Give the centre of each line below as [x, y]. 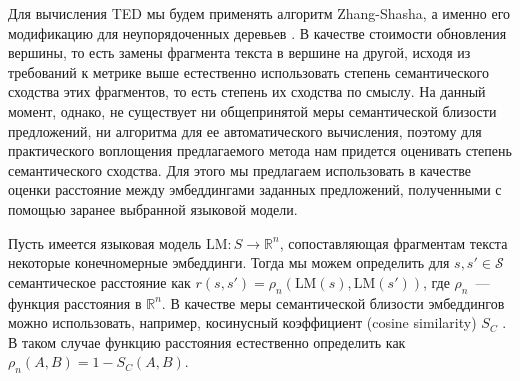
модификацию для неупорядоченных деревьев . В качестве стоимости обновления [257, 32]
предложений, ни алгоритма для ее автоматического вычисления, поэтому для [245, 130]
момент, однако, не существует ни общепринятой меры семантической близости [252, 110]
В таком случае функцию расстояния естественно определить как [207, 341]
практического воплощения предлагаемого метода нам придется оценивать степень [260, 150]
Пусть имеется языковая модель [105, 242]
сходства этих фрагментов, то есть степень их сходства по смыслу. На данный [247, 91]
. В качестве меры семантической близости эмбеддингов [333, 302]
